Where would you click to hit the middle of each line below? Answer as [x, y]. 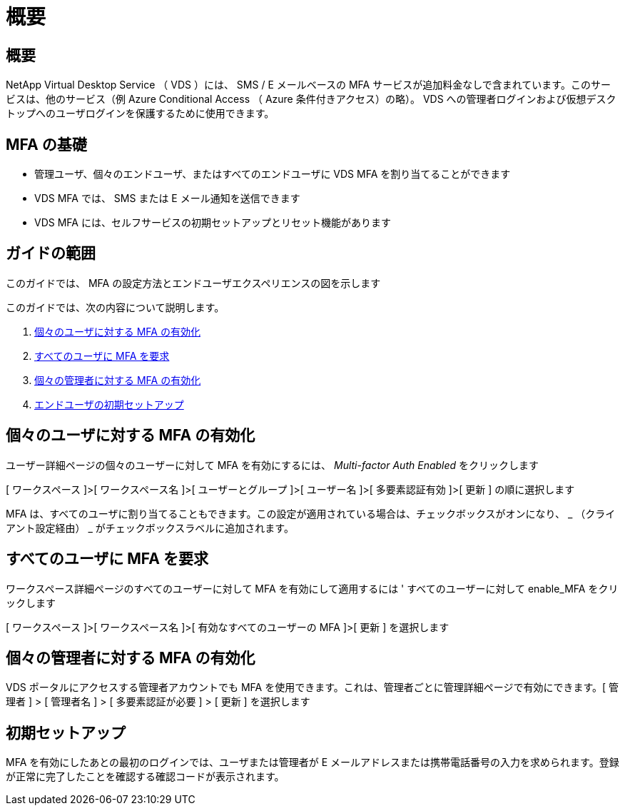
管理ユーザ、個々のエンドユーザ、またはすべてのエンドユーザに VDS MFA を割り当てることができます [273, 174]
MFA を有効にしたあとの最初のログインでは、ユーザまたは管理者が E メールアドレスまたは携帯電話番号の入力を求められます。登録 [312, 762]
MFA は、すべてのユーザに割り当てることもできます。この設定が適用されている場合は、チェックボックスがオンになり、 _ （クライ [311, 513]
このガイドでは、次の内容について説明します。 [115, 307]
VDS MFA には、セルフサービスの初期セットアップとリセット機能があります [213, 223]
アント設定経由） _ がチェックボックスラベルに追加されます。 [150, 528]
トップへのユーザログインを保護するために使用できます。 [140, 114]
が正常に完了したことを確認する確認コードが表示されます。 [145, 777]
